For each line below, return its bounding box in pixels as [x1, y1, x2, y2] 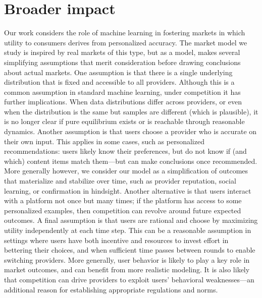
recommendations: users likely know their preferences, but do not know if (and [4, 146, 247, 156]
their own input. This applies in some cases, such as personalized [4, 136, 204, 146]
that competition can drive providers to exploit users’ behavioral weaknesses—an [4, 274, 254, 284]
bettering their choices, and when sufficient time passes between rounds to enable [4, 245, 255, 255]
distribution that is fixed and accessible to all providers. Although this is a [4, 77, 235, 87]
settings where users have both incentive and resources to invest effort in [4, 234, 229, 245]
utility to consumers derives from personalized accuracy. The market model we [4, 37, 247, 47]
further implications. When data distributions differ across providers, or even [4, 96, 242, 107]
